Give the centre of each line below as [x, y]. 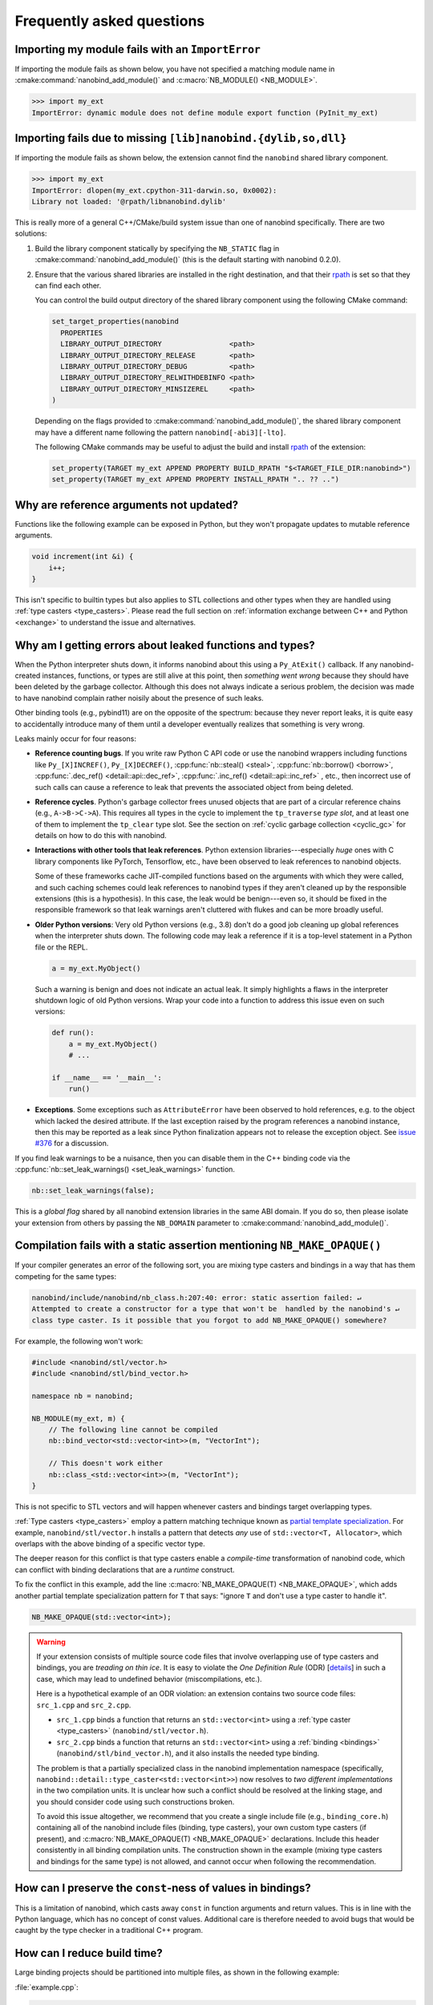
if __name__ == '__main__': [107, 1077]
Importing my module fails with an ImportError [138, 49]
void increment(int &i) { [83, 557]
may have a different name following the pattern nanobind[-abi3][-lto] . [160, 432]
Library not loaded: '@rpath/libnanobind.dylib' [129, 202]
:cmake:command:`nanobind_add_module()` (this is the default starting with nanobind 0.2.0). [188, 260]
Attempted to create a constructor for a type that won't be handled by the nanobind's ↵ [216, 1309]
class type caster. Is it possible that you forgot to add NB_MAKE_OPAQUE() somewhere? [209, 1320]
